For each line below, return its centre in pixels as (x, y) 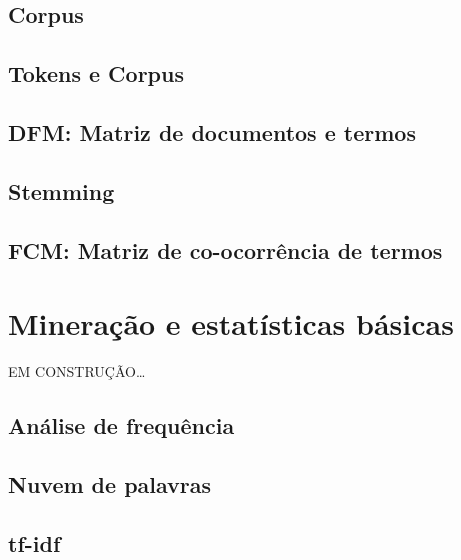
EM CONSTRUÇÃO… (77, 371)
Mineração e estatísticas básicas (231, 323)
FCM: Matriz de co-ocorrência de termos (225, 249)
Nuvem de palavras (110, 483)
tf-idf (34, 542)
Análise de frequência (121, 425)
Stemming (61, 190)
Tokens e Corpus (96, 73)
